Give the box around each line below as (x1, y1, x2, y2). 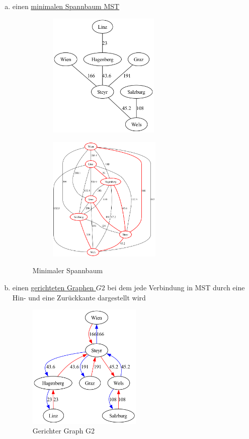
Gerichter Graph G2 (32, 425, 95, 436)
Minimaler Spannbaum (32, 265, 103, 276)
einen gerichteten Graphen (12, 282, 94, 292)
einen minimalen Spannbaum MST (12, 1, 120, 11)
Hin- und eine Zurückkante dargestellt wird (12, 292, 146, 302)
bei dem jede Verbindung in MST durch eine (107, 282, 245, 292)
